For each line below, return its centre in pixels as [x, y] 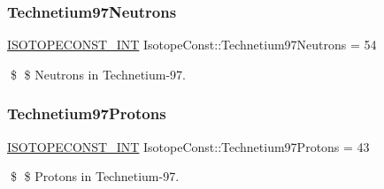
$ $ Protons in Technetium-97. [95, 176]
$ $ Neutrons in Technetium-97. [98, 74]
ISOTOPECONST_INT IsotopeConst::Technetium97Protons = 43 [188, 146]
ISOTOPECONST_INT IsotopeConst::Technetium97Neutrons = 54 [192, 45]
